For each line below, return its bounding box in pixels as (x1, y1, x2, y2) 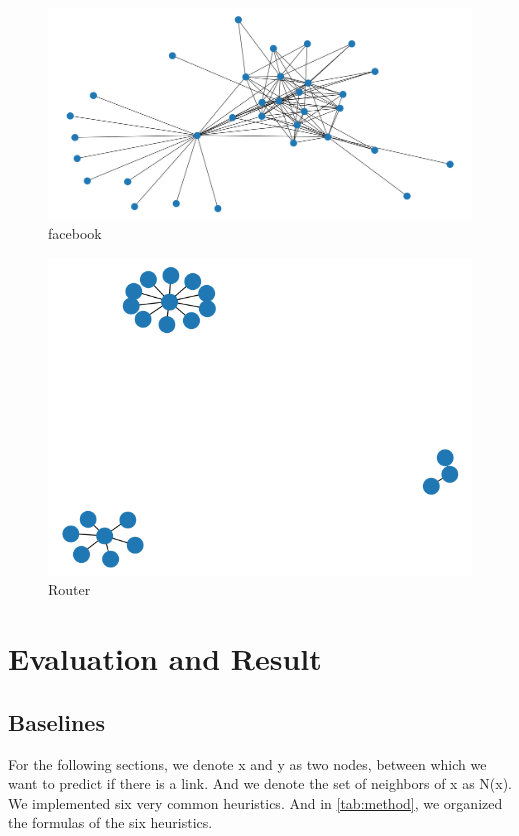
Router (48, 579, 91, 600)
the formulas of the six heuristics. (8, 812, 213, 833)
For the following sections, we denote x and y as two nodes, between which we (8, 753, 487, 774)
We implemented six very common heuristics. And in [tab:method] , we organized (8, 792, 503, 813)
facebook (48, 223, 102, 244)
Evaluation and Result (8, 638, 322, 679)
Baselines (8, 706, 105, 737)
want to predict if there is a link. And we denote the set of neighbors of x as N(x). (8, 773, 513, 794)
